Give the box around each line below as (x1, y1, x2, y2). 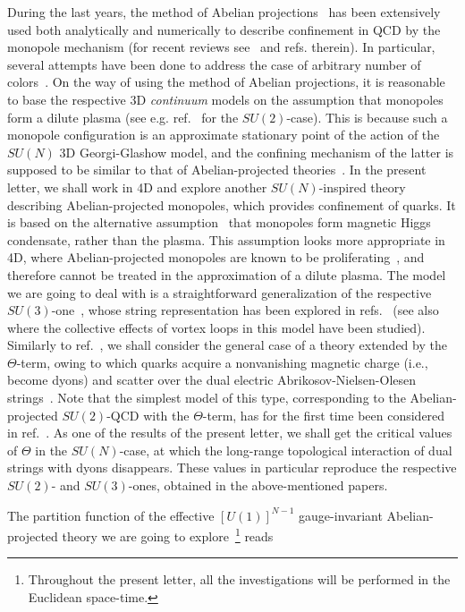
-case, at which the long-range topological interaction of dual (119, 440, 452, 459)
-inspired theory (318, 177, 406, 196)
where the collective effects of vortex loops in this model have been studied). (7, 318, 426, 336)
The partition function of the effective (7, 506, 215, 524)
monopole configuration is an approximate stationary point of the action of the (7, 125, 440, 144)
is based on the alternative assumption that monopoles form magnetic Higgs (7, 213, 431, 232)
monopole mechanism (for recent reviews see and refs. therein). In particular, (7, 38, 435, 56)
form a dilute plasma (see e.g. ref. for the (7, 107, 239, 126)
